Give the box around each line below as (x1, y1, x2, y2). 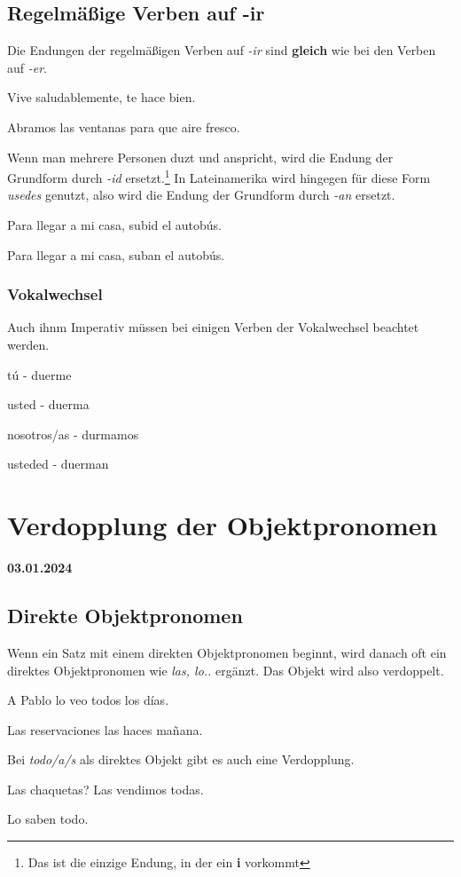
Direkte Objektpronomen (7, 602, 243, 629)
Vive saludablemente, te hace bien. (7, 88, 196, 107)
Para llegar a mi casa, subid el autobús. (7, 216, 223, 234)
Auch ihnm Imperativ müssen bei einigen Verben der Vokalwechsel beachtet (7, 318, 419, 336)
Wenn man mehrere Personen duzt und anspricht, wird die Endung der (7, 147, 394, 166)
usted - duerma (7, 395, 90, 414)
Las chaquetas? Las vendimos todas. (7, 779, 204, 798)
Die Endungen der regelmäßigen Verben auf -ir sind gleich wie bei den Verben (7, 41, 436, 59)
